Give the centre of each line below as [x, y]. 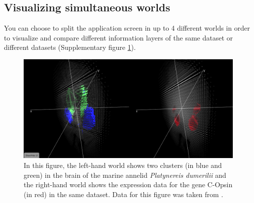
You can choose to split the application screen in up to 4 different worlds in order [127, 28]
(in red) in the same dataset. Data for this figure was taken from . [124, 194]
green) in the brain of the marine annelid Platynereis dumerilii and [125, 175]
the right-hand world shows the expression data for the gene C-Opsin [128, 184]
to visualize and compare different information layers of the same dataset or [119, 37]
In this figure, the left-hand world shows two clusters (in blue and [123, 165]
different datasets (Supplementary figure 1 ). [70, 47]
